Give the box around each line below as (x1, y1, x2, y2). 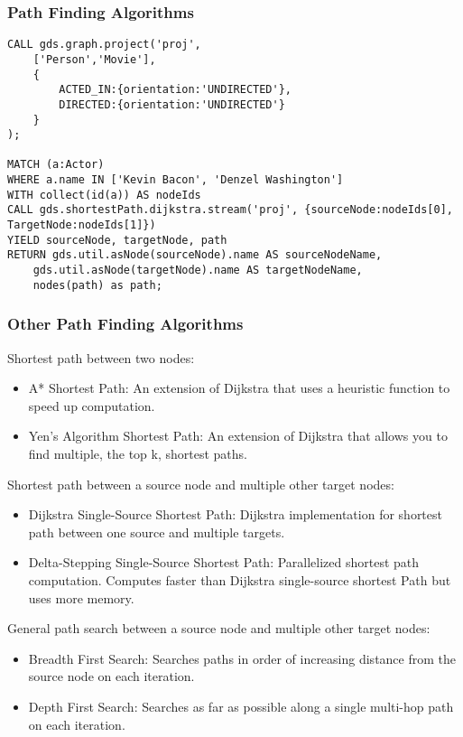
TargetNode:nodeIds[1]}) (7, 219, 156, 232)
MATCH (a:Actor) (7, 158, 105, 172)
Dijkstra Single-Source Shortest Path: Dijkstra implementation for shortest (28, 505, 442, 524)
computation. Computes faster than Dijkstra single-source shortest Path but (28, 570, 451, 589)
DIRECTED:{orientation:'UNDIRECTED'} (59, 98, 285, 111)
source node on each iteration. (28, 667, 195, 686)
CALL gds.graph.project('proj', (7, 38, 201, 51)
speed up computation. (28, 396, 155, 415)
